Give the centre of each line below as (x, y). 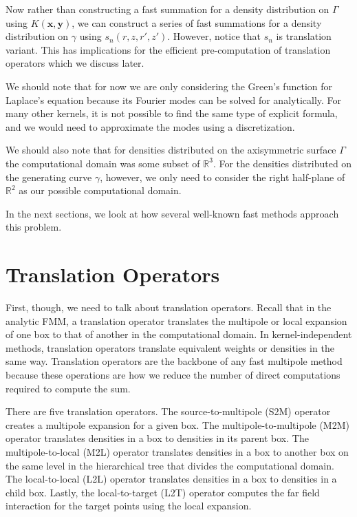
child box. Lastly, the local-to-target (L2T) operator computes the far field (163, 492)
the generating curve (49, 177)
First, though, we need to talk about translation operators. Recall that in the (169, 307)
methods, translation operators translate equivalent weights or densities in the (170, 347)
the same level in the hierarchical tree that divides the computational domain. (170, 465)
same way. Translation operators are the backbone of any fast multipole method (174, 361)
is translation (304, 36)
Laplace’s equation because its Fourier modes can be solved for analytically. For (174, 99)
